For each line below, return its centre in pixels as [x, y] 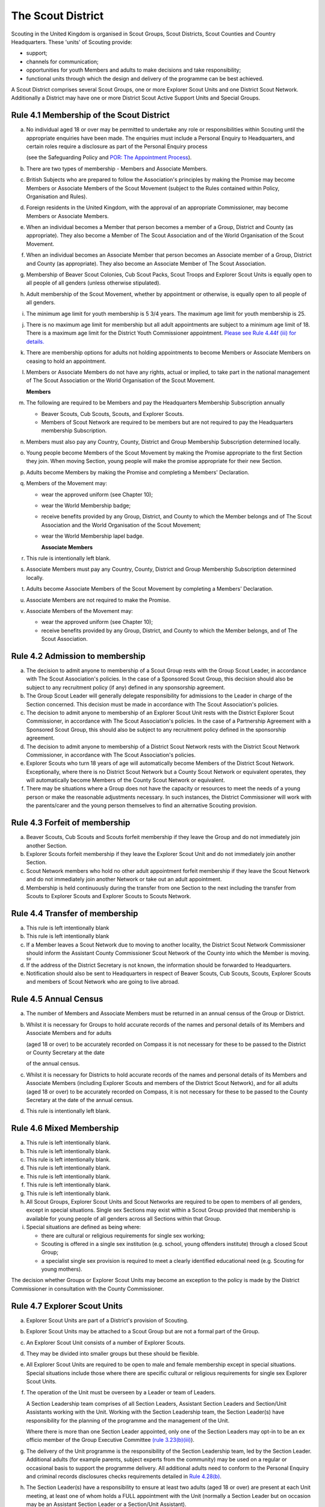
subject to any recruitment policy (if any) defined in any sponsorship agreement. [126, 687]
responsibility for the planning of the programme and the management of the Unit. [128, 1420]
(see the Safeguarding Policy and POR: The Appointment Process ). [109, 157]
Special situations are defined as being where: [84, 1227]
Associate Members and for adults [69, 1033]
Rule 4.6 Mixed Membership [65, 1128]
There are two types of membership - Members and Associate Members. [117, 168]
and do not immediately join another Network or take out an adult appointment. [124, 879]
